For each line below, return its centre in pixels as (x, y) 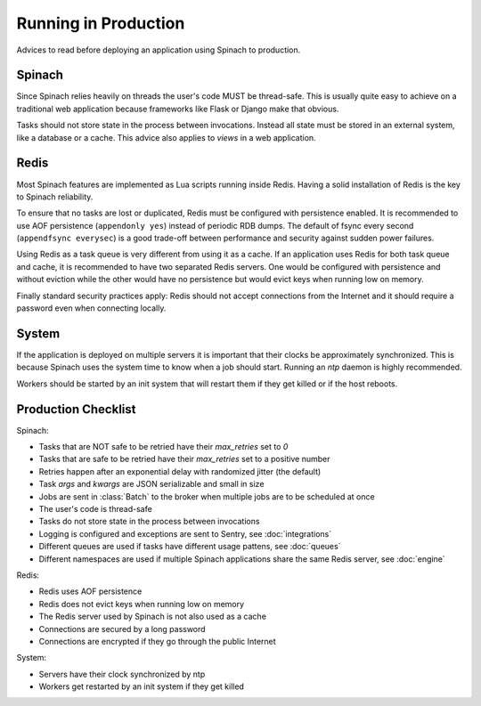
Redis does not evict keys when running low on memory (142, 604)
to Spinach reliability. (55, 197)
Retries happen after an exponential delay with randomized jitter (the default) (180, 471)
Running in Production (101, 23)
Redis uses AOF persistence (90, 591)
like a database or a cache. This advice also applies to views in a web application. (166, 137)
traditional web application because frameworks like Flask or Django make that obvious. (178, 109)
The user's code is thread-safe (96, 508)
